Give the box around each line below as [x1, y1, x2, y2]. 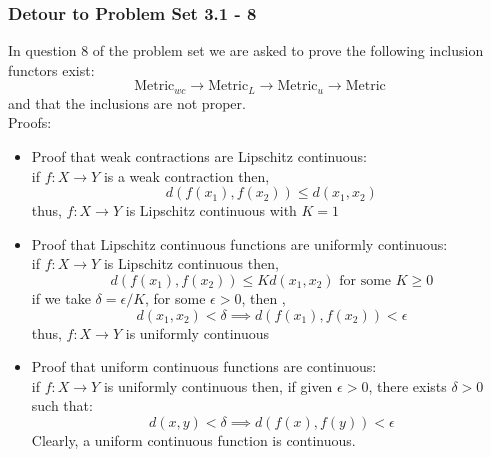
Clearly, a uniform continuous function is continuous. [31, 429, 356, 450]
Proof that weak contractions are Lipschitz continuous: [31, 146, 367, 167]
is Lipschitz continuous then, [103, 253, 279, 274]
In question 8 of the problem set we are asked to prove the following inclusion [8, 40, 484, 61]
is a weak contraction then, [103, 165, 270, 186]
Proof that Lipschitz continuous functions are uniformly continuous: [31, 233, 448, 254]
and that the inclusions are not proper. [8, 92, 246, 113]
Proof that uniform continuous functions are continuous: [31, 356, 377, 377]
